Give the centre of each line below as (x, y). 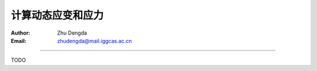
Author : (21, 33)
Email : (18, 40)
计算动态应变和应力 (57, 15)
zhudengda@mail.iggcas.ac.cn (95, 40)
